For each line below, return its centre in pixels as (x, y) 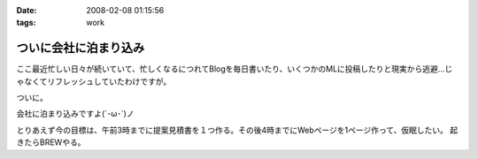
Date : (27, 10)
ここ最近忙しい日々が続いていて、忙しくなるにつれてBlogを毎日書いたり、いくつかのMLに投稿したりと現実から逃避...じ (235, 69)
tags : (26, 23)
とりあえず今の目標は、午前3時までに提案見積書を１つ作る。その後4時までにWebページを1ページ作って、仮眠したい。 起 (237, 130)
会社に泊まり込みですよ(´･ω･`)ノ (75, 114)
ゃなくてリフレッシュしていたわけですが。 (94, 81)
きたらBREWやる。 (51, 142)
